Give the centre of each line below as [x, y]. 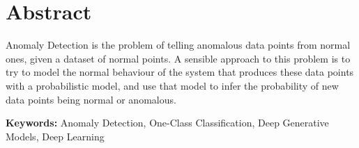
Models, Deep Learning [55, 136]
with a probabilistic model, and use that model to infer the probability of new [172, 85]
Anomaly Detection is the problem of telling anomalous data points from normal [178, 45]
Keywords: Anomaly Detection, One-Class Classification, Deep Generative [167, 123]
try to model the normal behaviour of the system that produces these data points [180, 72]
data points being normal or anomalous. [91, 99]
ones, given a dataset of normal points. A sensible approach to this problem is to [178, 58]
